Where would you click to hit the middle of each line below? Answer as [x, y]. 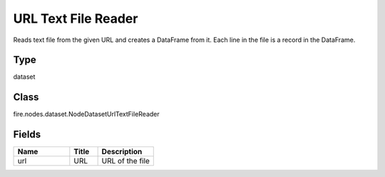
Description [122, 151]
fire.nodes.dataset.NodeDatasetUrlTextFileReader [86, 114]
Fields [27, 135]
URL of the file [125, 161]
